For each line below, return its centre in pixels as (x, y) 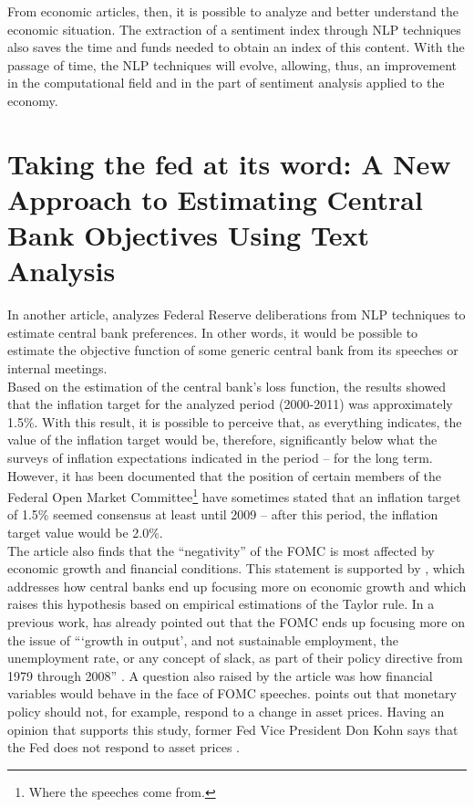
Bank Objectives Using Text (188, 235)
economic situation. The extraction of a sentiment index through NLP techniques (234, 29)
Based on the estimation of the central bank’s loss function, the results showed (227, 386)
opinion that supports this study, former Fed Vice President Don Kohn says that (233, 729)
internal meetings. (57, 368)
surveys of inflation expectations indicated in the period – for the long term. (220, 457)
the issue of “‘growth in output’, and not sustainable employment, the (203, 639)
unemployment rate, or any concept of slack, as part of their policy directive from (235, 658)
